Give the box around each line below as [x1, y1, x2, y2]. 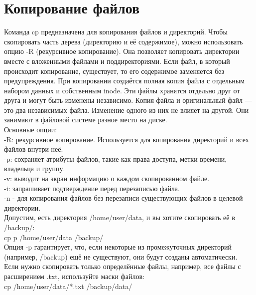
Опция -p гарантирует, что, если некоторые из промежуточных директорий [4, 242, 232, 252]
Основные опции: [4, 124, 57, 135]
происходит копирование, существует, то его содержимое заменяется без [4, 65, 224, 76]
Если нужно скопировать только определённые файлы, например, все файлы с [4, 261, 241, 272]
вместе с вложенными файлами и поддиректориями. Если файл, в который [4, 55, 230, 66]
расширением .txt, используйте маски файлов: [4, 271, 144, 281]
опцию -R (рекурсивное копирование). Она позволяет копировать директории [4, 46, 240, 56]
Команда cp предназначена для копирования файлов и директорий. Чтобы [4, 26, 228, 37]
